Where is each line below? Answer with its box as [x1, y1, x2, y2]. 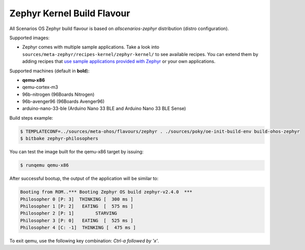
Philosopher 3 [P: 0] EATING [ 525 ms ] [20, 217, 134, 224]
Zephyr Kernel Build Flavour [9, 8, 130, 19]
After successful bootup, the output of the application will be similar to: [9, 176, 159, 182]
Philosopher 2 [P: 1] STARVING [20, 210, 117, 216]
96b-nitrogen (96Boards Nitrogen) [22, 91, 95, 97]
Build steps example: [9, 115, 54, 121]
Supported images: [9, 35, 50, 41]
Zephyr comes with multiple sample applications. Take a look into [22, 44, 160, 50]
